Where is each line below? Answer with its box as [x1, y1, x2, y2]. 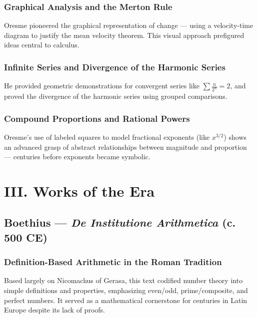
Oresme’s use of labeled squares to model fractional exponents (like [4, 131, 210, 142]
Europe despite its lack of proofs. [4, 305, 105, 315]
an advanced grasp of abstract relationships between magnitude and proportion [4, 141, 247, 152]
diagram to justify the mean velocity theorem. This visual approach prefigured [4, 29, 244, 40]
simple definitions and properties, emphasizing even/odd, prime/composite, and [4, 285, 248, 296]
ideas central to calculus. [4, 39, 79, 50]
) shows [223, 131, 247, 142]
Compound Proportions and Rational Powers [4, 112, 190, 124]
